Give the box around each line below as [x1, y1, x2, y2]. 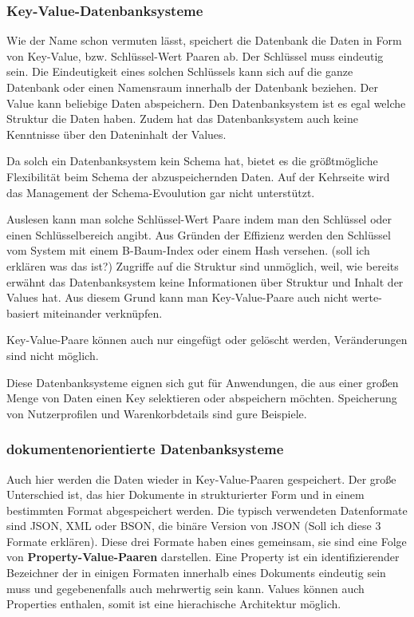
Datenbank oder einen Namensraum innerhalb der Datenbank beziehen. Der [6, 79, 379, 95]
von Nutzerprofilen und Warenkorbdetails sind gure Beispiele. [6, 405, 307, 421]
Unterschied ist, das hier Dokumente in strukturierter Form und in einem [6, 486, 365, 503]
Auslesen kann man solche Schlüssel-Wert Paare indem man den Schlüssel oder [6, 211, 392, 227]
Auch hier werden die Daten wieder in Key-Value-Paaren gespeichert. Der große [6, 470, 396, 487]
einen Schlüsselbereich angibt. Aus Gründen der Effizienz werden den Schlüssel [6, 226, 391, 243]
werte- [352, 289, 382, 306]
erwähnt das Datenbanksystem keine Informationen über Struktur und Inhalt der [6, 273, 404, 290]
